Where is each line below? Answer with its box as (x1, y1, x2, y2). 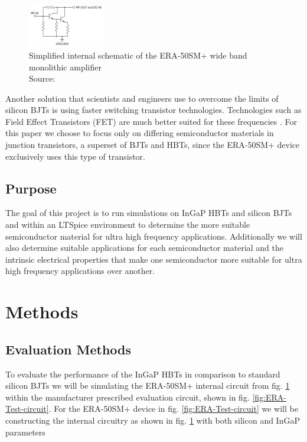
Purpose (5, 179, 57, 197)
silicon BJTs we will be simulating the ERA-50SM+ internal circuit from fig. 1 (5, 379, 290, 392)
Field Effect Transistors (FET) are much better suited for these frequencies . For (5, 115, 298, 127)
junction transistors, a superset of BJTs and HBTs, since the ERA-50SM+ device (5, 138, 300, 151)
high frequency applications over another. (5, 264, 155, 277)
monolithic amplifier (29, 60, 102, 73)
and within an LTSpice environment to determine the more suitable (5, 218, 250, 231)
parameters (5, 425, 45, 438)
